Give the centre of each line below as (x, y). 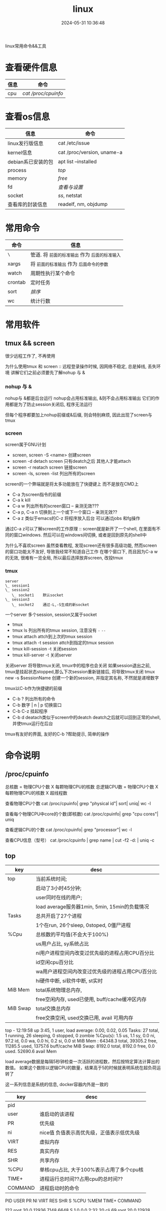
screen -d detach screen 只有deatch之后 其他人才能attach (71, 461)
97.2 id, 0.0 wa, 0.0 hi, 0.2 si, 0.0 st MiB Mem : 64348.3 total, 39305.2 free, (82, 1041)
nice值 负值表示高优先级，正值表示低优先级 (89, 1133)
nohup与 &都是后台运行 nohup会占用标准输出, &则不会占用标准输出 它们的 (80, 398)
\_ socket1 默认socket (38, 595)
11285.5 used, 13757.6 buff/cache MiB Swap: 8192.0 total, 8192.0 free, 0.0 (80, 1046)
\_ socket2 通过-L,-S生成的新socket (50, 605)
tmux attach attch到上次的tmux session (52, 636)
